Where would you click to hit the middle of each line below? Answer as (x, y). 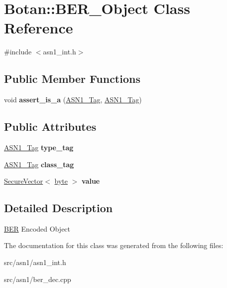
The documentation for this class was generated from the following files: (114, 245)
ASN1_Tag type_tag (39, 147)
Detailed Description (58, 208)
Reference (39, 28)
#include (18, 52)
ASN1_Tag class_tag (39, 164)
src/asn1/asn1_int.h (35, 262)
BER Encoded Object (37, 228)
